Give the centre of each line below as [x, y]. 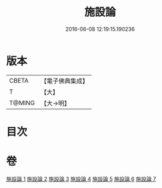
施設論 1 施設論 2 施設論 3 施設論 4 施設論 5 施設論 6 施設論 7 [81, 178]
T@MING [22, 103]
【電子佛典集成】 [65, 81]
